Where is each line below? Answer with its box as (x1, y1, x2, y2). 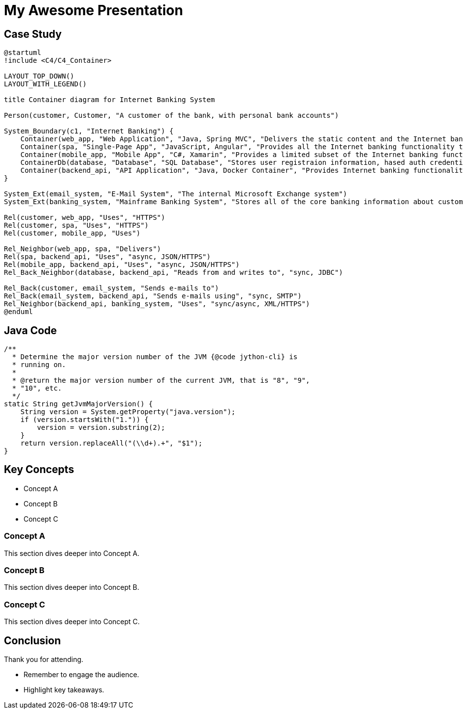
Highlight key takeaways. (24, 685, 104, 694)
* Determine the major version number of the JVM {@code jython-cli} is (12, 353, 298, 361)
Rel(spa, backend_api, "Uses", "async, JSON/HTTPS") (4, 253, 211, 261)
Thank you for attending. (4, 655, 83, 663)
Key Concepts (4, 463, 74, 476)
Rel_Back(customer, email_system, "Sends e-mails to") (4, 284, 219, 292)
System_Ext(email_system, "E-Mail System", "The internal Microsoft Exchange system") (4, 190, 347, 198)
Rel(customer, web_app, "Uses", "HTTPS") (4, 213, 165, 222)
